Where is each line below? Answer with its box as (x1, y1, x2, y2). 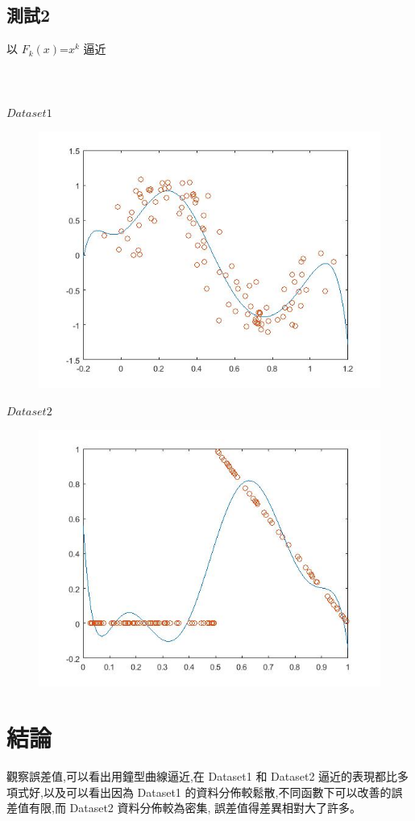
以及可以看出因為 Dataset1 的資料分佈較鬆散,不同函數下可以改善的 (43, 783, 392, 800)
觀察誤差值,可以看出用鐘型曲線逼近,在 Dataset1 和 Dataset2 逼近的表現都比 (6, 768, 398, 785)
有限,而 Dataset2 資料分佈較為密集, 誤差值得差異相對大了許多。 (28, 799, 362, 816)
